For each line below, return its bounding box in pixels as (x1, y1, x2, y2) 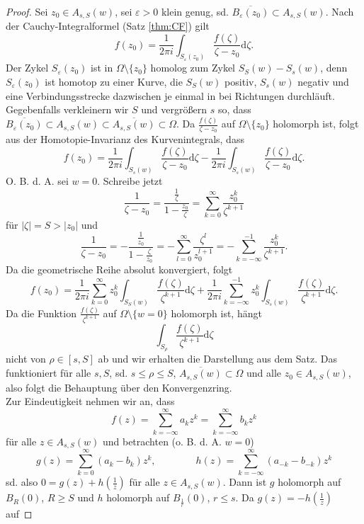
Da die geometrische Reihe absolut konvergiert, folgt (6, 262, 233, 277)
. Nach (325, 4, 354, 18)
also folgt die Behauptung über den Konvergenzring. (6, 380, 232, 394)
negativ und (297, 74, 349, 89)
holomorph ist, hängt (171, 305, 262, 320)
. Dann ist (222, 474, 267, 489)
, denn (320, 60, 348, 75)
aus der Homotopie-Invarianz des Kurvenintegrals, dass (6, 132, 244, 147)
